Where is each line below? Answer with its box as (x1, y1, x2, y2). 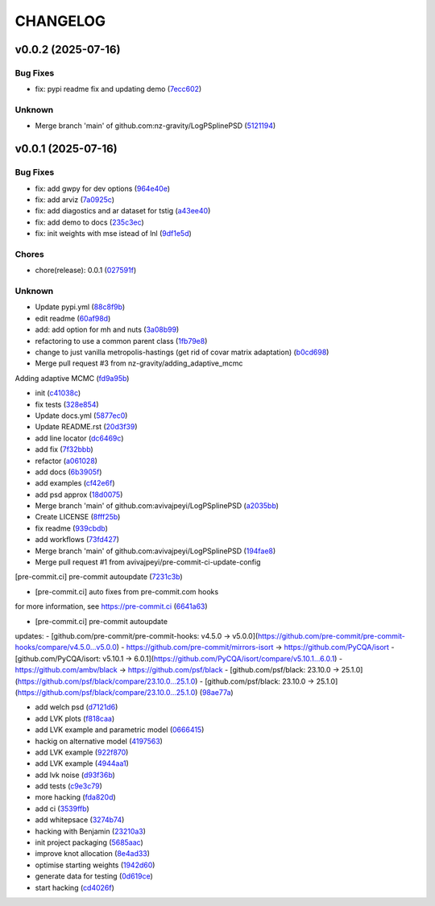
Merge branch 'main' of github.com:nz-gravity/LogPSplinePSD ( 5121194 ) (35, 121, 276, 130)
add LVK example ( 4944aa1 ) (35, 759, 129, 768)
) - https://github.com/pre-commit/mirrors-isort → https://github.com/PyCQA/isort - (116, 643, 395, 652)
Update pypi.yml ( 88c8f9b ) (35, 302, 126, 312)
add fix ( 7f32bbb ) (35, 445, 94, 454)
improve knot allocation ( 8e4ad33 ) (35, 849, 151, 858)
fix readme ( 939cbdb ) (35, 523, 109, 533)
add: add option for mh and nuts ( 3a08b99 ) (35, 325, 180, 334)
